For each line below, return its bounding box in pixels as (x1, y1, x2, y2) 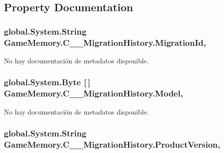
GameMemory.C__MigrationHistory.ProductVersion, (4, 138, 221, 151)
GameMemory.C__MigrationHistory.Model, (4, 87, 183, 99)
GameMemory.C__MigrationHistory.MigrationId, (4, 36, 206, 48)
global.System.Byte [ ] (4, 76, 91, 88)
